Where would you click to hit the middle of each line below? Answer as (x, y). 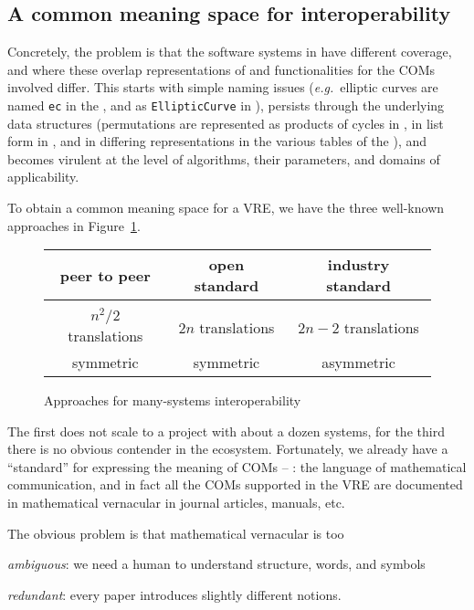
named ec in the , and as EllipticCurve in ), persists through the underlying (226, 105)
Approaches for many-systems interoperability (173, 400)
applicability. (43, 177)
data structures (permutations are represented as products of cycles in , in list (226, 123)
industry (358, 265)
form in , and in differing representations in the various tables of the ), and (217, 141)
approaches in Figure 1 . (74, 225)
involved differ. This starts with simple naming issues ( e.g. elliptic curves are (223, 87)
